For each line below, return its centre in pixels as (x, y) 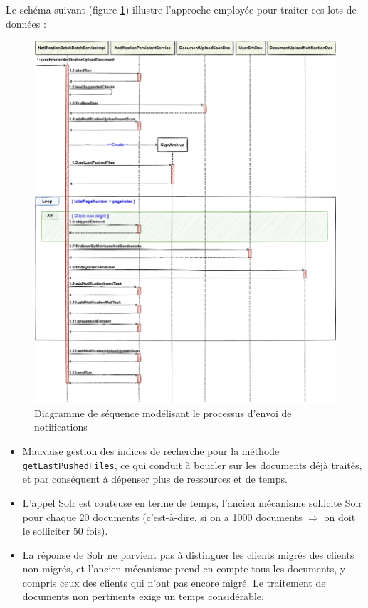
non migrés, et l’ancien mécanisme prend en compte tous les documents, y (184, 568)
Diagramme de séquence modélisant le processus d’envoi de (163, 413)
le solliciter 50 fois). (65, 531)
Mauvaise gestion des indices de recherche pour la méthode (151, 451)
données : (26, 23)
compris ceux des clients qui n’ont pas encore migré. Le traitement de (174, 582)
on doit (340, 517)
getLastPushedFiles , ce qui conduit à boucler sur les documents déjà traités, (192, 465)
